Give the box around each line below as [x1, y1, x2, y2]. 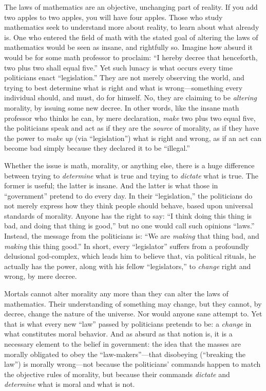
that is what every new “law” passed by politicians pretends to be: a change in [4, 318, 252, 329]
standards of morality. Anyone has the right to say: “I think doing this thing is [4, 210, 252, 221]
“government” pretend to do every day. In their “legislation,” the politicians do [4, 190, 253, 201]
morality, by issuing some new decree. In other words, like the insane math [4, 102, 239, 113]
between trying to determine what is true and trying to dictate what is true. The [4, 170, 258, 181]
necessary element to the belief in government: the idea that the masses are [4, 339, 241, 349]
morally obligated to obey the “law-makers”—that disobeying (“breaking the [4, 348, 246, 359]
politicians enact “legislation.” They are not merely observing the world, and [4, 72, 244, 83]
